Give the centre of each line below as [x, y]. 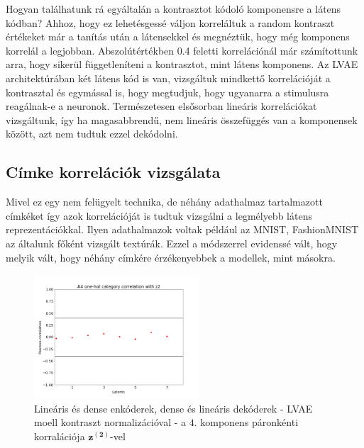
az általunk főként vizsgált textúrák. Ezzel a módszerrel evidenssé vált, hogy [172, 243]
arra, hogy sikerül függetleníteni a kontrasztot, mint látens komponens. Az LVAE [182, 64]
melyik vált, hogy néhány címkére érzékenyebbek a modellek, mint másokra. [171, 257]
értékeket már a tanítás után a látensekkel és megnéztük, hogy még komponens [178, 37]
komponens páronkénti [249, 422]
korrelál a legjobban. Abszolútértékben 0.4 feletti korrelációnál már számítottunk [182, 50]
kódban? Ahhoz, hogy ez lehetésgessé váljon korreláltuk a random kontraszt [170, 22]
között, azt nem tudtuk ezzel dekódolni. [92, 134]
